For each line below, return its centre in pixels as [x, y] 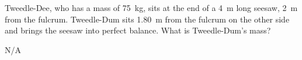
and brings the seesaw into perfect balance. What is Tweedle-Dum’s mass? [138, 30]
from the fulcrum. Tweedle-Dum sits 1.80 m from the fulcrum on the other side [147, 19]
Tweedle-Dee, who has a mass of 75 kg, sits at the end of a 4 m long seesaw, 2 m [151, 7]
